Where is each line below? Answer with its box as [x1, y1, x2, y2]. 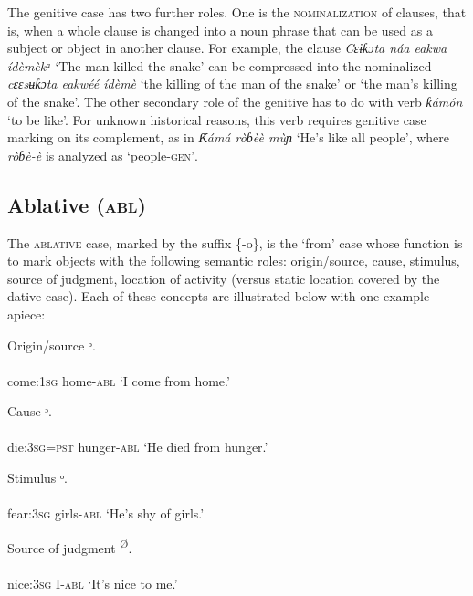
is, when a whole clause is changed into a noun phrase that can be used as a [7, 20, 433, 39]
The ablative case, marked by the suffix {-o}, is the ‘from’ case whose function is [7, 233, 463, 252]
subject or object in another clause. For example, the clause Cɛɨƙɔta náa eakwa [7, 38, 447, 58]
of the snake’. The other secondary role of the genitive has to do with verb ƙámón [7, 91, 463, 110]
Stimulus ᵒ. [7, 468, 68, 487]
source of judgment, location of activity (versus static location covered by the [7, 268, 440, 288]
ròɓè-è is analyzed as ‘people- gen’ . [7, 145, 198, 164]
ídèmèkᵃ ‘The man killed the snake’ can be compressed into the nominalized [7, 56, 432, 75]
